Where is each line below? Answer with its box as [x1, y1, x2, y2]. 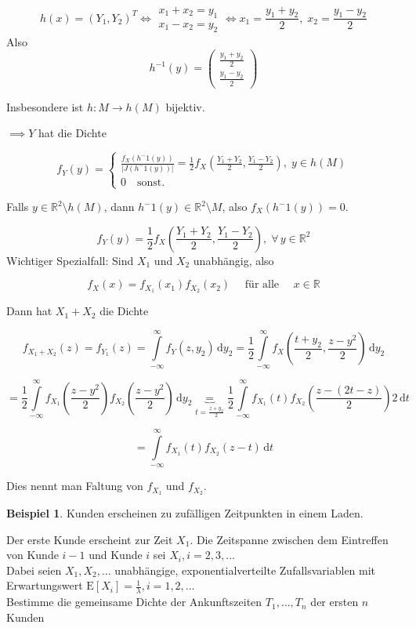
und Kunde [89, 546, 143, 563]
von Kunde [6, 546, 59, 563]
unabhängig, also [193, 252, 274, 268]
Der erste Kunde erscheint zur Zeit [6, 531, 173, 547]
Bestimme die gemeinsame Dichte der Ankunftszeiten [6, 594, 262, 610]
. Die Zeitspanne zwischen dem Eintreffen [190, 531, 389, 547]
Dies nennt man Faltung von [6, 477, 143, 494]
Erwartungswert [6, 577, 83, 594]
